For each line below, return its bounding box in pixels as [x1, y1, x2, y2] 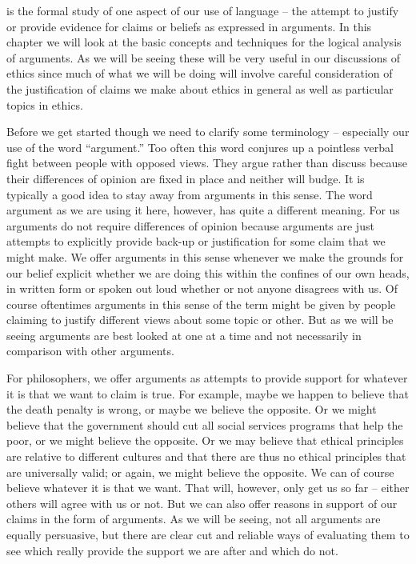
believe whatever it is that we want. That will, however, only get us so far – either [6, 479, 410, 496]
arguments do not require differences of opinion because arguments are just [6, 217, 374, 234]
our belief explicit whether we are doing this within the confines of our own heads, [6, 264, 410, 281]
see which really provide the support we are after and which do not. [6, 542, 338, 558]
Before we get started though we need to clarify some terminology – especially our [6, 123, 410, 140]
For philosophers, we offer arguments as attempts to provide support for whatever [6, 370, 408, 386]
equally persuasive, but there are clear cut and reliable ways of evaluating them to [6, 526, 410, 542]
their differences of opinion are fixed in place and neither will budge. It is [6, 170, 365, 186]
